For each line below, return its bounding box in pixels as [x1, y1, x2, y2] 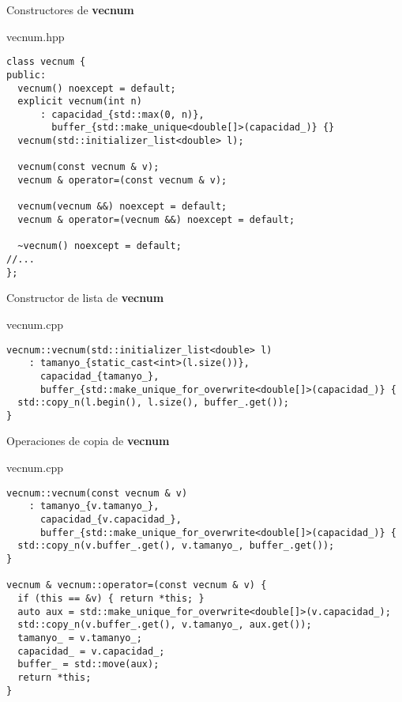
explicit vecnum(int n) [17, 96, 142, 108]
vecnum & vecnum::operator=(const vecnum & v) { [6, 579, 267, 591]
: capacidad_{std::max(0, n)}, [39, 108, 205, 120]
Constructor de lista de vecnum [6, 289, 164, 306]
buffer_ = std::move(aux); [17, 659, 160, 670]
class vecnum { [6, 56, 86, 68]
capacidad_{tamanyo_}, [39, 370, 160, 382]
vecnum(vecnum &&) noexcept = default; [17, 201, 227, 213]
